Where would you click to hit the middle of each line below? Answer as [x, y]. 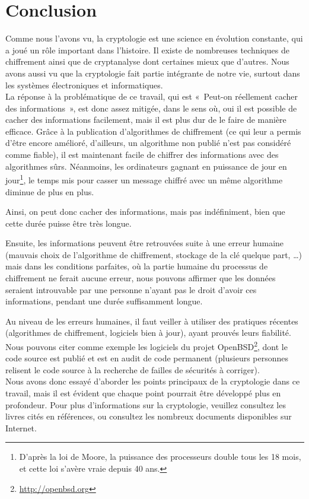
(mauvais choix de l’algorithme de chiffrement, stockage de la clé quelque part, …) [154, 254]
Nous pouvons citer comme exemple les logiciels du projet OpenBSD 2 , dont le [146, 346]
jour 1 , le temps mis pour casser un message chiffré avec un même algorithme [144, 179]
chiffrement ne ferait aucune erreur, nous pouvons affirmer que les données [141, 278]
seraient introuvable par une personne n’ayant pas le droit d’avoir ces [131, 289]
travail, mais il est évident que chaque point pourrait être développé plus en [143, 393]
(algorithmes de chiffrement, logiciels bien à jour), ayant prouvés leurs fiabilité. [148, 333]
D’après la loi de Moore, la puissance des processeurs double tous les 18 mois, [160, 457]
